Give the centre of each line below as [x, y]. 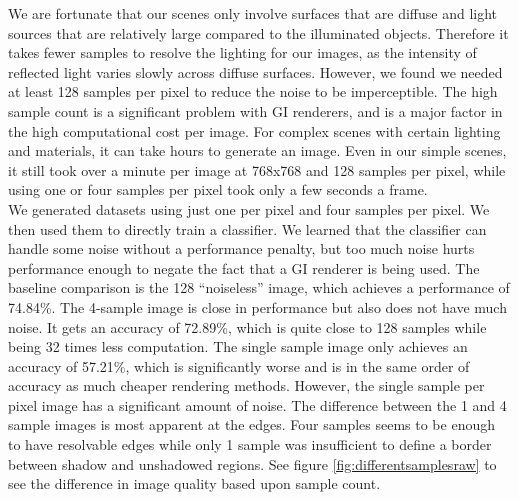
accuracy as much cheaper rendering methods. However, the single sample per [246, 385]
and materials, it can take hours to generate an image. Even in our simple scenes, [257, 150]
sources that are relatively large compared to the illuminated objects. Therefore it [258, 32]
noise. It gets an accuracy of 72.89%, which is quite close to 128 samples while [247, 326]
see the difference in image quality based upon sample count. [194, 483]
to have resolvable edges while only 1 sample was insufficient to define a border [250, 444]
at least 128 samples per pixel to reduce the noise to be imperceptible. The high [253, 91]
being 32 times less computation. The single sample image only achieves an [238, 346]
